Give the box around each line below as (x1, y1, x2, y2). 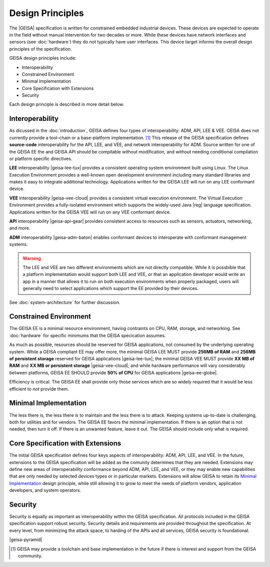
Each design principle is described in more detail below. (9, 101, 124, 107)
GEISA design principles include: (9, 55, 77, 61)
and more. (9, 225, 30, 231)
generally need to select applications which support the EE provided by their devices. (22, 285, 198, 291)
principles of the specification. (9, 45, 72, 52)
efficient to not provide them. (9, 385, 69, 392)
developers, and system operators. (9, 487, 81, 493)
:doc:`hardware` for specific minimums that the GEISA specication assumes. (9, 332, 166, 338)
